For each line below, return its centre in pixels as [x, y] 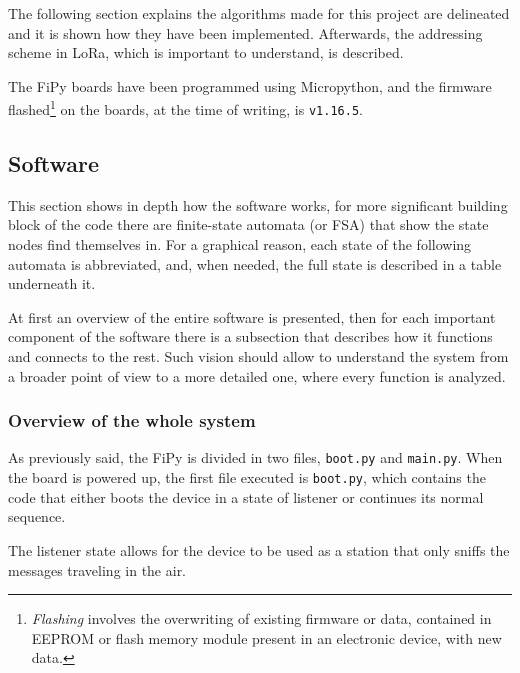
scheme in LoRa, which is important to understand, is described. [206, 52]
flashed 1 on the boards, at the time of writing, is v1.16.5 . [185, 108]
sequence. [37, 516]
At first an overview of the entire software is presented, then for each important [252, 316]
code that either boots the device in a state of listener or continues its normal [246, 496]
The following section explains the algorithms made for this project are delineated [259, 13]
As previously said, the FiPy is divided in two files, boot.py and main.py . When [255, 457]
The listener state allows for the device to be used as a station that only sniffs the [259, 549]
